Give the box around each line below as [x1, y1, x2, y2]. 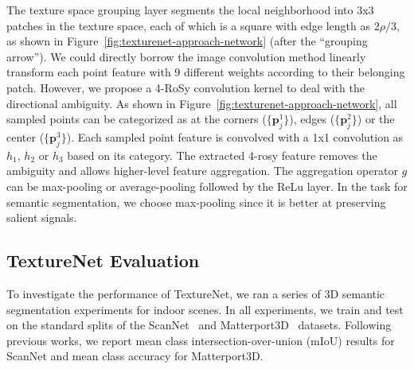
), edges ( [289, 111, 335, 127]
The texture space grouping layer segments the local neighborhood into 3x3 [6, 2, 374, 17]
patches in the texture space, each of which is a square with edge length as [6, 17, 370, 33]
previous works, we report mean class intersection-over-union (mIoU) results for [6, 332, 395, 348]
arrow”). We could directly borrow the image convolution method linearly [6, 48, 366, 64]
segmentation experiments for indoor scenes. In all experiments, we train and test [6, 301, 404, 317]
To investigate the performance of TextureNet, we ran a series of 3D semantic [6, 285, 385, 301]
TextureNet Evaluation [6, 248, 200, 273]
